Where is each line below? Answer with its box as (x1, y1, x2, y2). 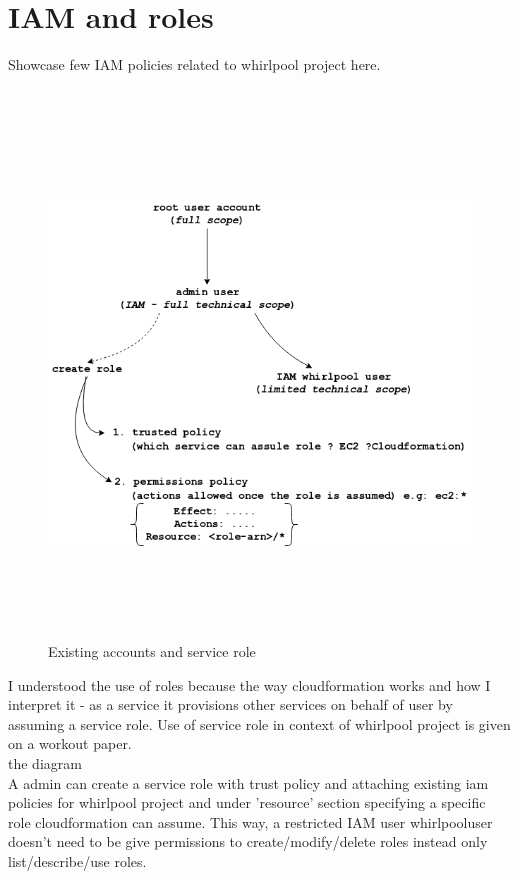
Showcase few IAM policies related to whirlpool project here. (8, 54, 381, 75)
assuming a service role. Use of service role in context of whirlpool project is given (8, 713, 511, 734)
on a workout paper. (8, 733, 132, 754)
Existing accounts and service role (48, 641, 256, 662)
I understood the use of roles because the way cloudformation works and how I (8, 674, 491, 695)
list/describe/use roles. (8, 850, 147, 871)
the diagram (8, 753, 82, 773)
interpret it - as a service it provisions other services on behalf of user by (8, 694, 453, 715)
